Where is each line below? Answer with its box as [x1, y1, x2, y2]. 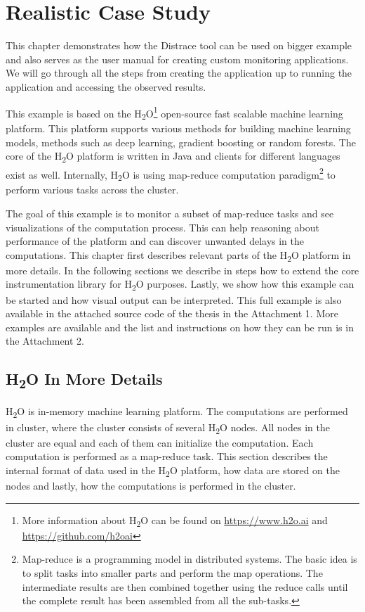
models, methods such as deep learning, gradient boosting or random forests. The [6, 134, 356, 149]
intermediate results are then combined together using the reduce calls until [22, 579, 348, 594]
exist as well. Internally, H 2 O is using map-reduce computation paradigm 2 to [6, 165, 336, 184]
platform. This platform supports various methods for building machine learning [6, 121, 351, 136]
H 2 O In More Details [6, 368, 163, 393]
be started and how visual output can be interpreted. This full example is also [6, 292, 342, 307]
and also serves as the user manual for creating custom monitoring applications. [6, 51, 349, 66]
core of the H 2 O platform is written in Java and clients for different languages [6, 148, 340, 165]
